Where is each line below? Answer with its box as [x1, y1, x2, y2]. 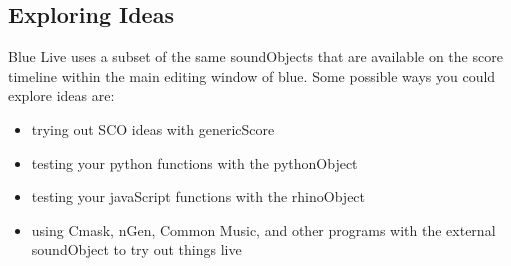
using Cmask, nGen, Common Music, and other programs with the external [31, 219, 496, 240]
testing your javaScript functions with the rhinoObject [31, 186, 366, 207]
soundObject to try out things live [31, 239, 242, 260]
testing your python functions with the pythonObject [31, 152, 358, 173]
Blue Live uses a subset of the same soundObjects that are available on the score [8, 46, 503, 67]
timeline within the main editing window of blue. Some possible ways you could [8, 65, 496, 86]
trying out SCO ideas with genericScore [31, 118, 275, 139]
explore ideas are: [8, 85, 115, 106]
